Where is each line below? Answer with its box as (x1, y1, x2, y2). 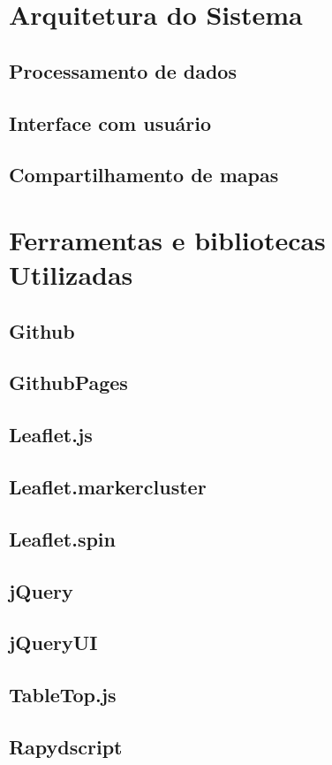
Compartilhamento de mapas (9, 161, 279, 188)
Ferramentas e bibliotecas (9, 221, 326, 257)
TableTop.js (9, 681, 117, 708)
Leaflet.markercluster (9, 473, 207, 501)
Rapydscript (9, 732, 123, 760)
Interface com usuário (9, 109, 212, 136)
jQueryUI (9, 629, 98, 656)
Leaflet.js (9, 421, 93, 448)
